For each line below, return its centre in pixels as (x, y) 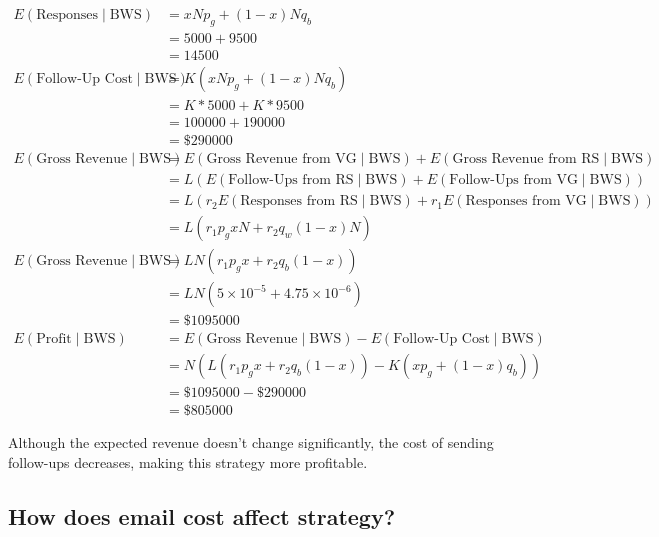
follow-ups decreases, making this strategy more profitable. (188, 461)
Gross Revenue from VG (281, 159)
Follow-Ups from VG (513, 180)
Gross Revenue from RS (526, 159)
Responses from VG (526, 201)
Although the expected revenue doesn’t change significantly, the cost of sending (251, 442)
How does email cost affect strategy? (202, 515)
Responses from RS (299, 201)
